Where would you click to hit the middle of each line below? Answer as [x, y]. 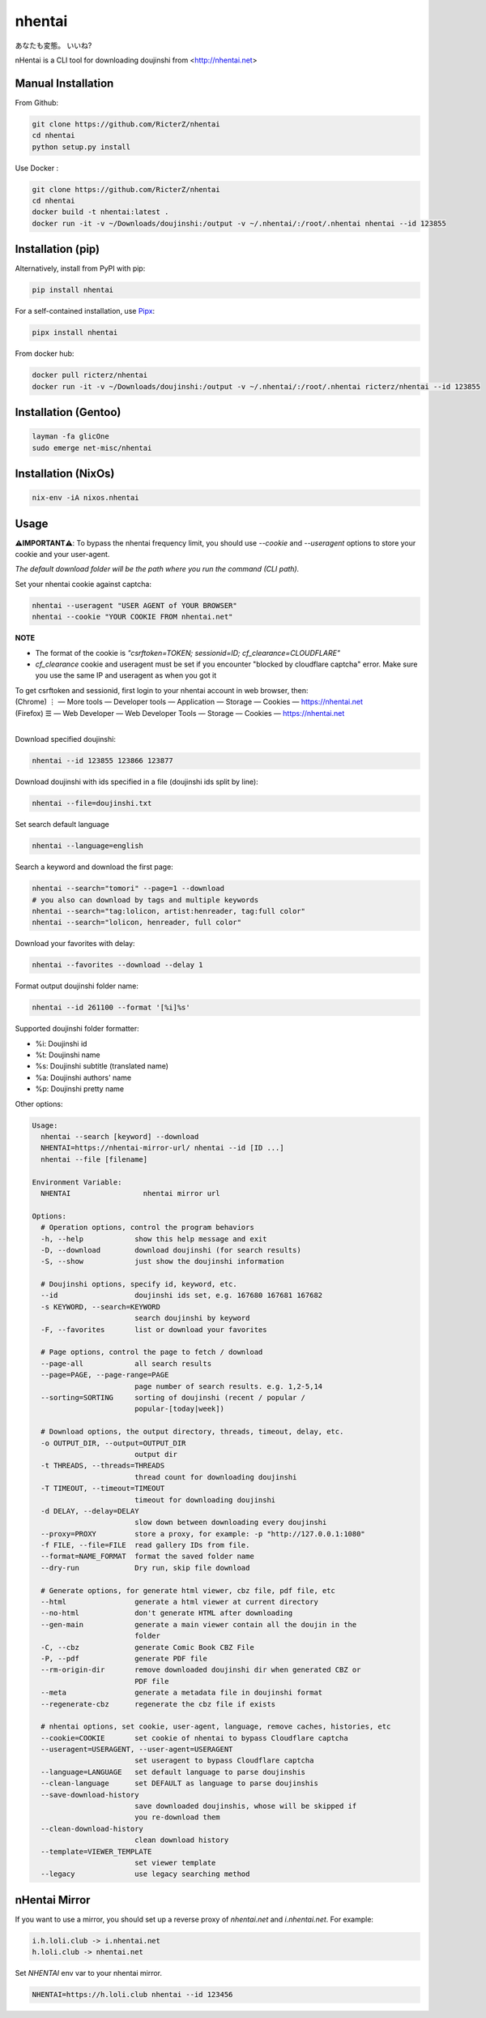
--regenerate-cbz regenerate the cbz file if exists [158, 1704]
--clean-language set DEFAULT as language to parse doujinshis [180, 1783]
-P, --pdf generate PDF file [124, 1658]
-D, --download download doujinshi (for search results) [171, 1250]
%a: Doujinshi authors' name [83, 1078]
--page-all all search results [126, 1363]
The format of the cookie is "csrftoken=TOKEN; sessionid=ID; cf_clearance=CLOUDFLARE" [188, 653]
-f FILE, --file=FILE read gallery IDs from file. [145, 1545]
